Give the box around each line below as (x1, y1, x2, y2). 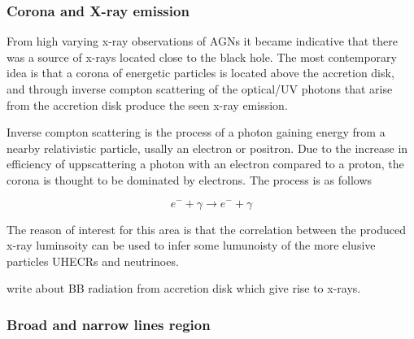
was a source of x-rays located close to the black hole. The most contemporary (7, 48, 397, 65)
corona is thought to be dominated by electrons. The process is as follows (7, 171, 373, 188)
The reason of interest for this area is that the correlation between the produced (7, 220, 406, 237)
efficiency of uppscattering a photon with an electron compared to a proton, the (7, 155, 404, 172)
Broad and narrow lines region (7, 314, 211, 334)
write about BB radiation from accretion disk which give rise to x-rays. (7, 280, 361, 297)
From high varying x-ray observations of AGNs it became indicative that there (7, 33, 398, 50)
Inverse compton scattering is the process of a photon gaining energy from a (7, 124, 386, 141)
